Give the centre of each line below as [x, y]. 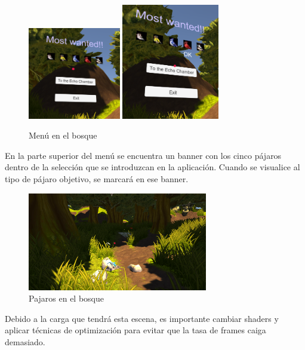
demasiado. [25, 341]
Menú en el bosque [63, 135]
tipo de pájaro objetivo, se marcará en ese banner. [97, 178]
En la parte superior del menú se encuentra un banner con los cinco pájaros [143, 155]
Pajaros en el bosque [66, 298]
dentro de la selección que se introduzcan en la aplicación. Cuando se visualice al [152, 167]
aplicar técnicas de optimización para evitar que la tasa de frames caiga [135, 330]
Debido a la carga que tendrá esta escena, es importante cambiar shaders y [142, 318]
